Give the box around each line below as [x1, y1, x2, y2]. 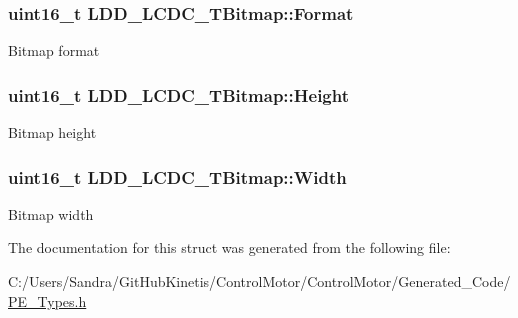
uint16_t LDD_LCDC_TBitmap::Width [8, 164, 347, 189]
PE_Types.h [8, 290, 87, 311]
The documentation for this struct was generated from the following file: [8, 237, 451, 258]
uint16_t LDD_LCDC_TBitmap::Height [8, 82, 349, 107]
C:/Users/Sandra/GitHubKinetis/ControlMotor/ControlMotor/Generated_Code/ [8, 271, 511, 292]
